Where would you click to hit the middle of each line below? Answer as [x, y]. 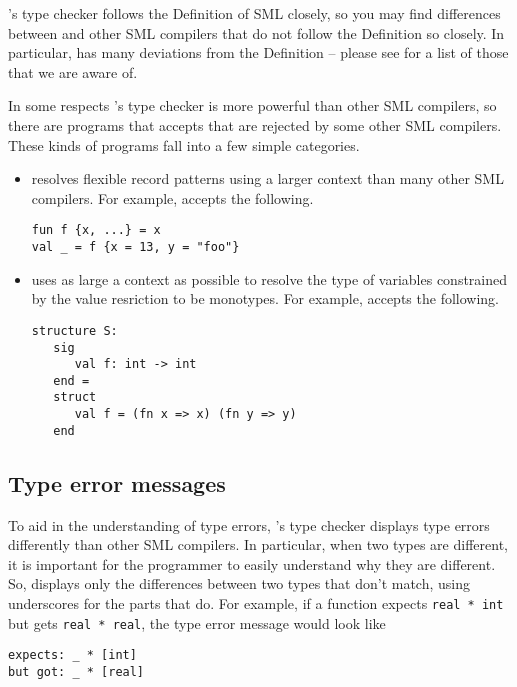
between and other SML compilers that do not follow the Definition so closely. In [256, 32]
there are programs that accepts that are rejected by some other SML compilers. [255, 124]
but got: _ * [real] [76, 671]
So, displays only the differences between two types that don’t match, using [239, 583]
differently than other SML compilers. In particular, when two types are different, [258, 544]
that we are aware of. [73, 71]
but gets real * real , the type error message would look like [197, 622]
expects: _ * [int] [72, 655]
